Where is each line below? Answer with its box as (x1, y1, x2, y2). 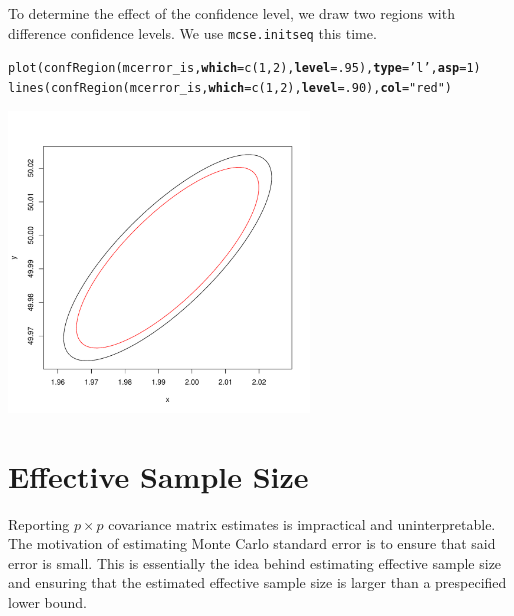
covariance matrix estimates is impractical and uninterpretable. (108, 513, 496, 534)
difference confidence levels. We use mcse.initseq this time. (8, 22, 377, 43)
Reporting (8, 513, 70, 534)
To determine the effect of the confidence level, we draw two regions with (8, 3, 455, 23)
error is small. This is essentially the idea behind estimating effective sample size (8, 552, 502, 573)
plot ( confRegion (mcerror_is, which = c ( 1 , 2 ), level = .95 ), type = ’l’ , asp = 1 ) (8, 61, 481, 76)
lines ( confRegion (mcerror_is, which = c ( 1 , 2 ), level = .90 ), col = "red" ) (8, 80, 453, 95)
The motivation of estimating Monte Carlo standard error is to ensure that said (8, 533, 496, 554)
